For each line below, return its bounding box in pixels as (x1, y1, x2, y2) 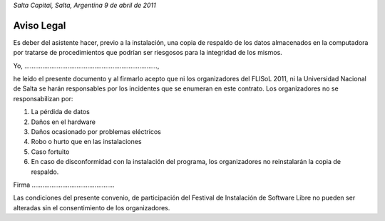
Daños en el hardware (31, 118, 96, 126)
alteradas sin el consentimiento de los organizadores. (13, 203, 170, 212)
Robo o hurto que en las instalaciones (31, 138, 142, 146)
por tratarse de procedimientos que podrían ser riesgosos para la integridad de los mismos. (13, 48, 283, 57)
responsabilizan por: (13, 94, 73, 103)
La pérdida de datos (31, 108, 91, 116)
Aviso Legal (13, 19, 66, 31)
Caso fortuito (31, 147, 70, 156)
